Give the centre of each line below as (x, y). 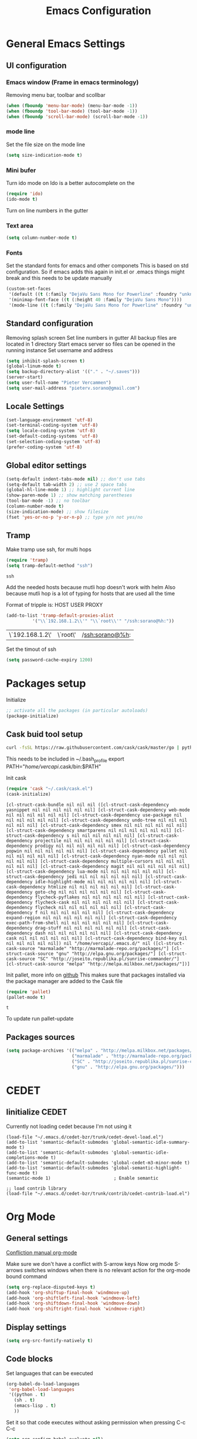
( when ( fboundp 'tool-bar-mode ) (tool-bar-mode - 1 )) (72, 111)
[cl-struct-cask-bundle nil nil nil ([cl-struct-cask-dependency (87, 805)
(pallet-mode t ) (26, 997)
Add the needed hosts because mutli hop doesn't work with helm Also (91, 587)
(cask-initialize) (28, 794)
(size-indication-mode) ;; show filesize (57, 512)
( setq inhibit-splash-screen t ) (45, 361)
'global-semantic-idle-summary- (151, 1142)
